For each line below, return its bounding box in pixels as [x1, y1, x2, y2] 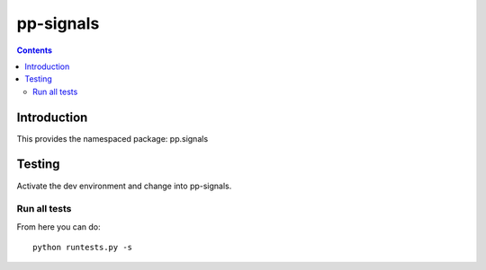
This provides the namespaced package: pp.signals [16, 133, 209, 144]
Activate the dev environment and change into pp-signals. [16, 180, 232, 191]
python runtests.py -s [32, 242, 133, 253]
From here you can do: [16, 221, 101, 232]
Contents [16, 45, 53, 56]
